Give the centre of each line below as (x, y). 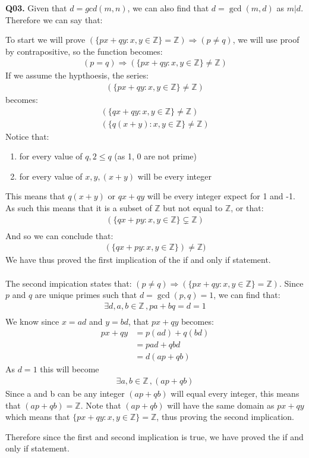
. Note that (101, 405)
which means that (38, 417)
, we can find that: (247, 295)
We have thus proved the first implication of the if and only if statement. (138, 260)
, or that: (247, 208)
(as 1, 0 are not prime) (155, 156)
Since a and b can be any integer (65, 393)
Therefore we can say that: (54, 19)
